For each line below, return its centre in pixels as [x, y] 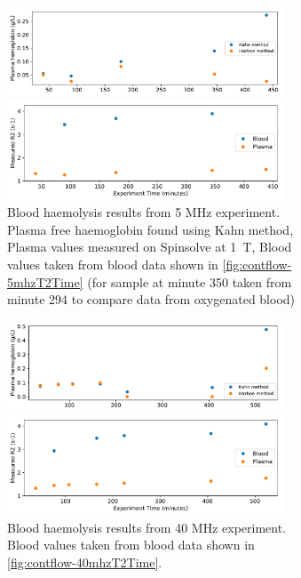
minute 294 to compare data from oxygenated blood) [151, 299]
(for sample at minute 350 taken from [190, 281]
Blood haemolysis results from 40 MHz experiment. [147, 527]
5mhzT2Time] [45, 281]
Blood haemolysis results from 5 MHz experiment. [144, 212]
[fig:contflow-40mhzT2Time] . [85, 562]
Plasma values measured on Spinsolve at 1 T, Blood [150, 247]
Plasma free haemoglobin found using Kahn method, [150, 229]
